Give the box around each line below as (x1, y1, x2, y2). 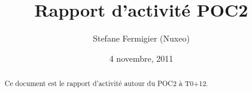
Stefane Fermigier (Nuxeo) (93, 32, 190, 45)
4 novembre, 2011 (109, 52, 174, 64)
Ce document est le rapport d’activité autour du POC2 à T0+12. (4, 78, 208, 88)
